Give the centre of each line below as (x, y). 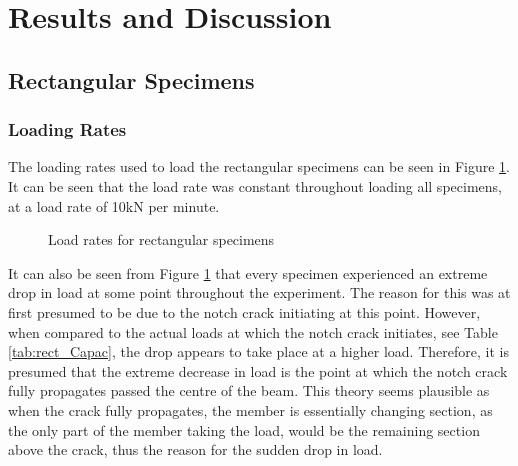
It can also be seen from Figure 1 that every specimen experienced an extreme (248, 272)
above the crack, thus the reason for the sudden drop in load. (195, 449)
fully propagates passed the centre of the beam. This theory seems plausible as (249, 390)
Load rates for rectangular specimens (161, 239)
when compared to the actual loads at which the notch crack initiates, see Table (253, 331)
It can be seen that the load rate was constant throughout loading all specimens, (255, 185)
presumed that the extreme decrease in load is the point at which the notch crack (258, 370)
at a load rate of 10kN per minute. (114, 205)
